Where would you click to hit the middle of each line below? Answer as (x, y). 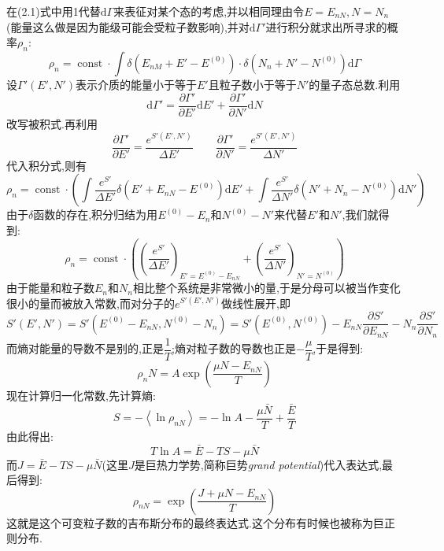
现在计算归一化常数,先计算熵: (81, 395)
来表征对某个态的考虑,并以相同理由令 (209, 11)
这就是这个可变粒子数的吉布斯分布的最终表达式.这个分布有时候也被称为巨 (195, 522)
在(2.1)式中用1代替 (54, 11)
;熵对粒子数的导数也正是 (234, 348)
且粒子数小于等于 (252, 84)
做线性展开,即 (256, 303)
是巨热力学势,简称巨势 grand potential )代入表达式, (258, 464)
